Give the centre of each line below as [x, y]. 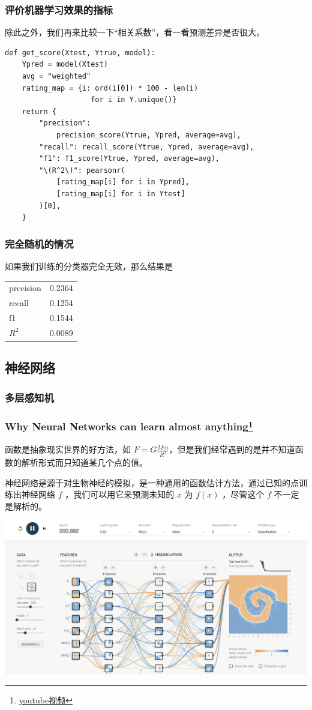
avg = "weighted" [56, 76]
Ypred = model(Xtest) [65, 65]
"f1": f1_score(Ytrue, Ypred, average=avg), [129, 159]
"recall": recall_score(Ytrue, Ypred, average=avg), [147, 147]
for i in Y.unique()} [134, 100]
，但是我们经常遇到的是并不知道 [232, 449]
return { [39, 111]
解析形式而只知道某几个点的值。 [84, 462]
